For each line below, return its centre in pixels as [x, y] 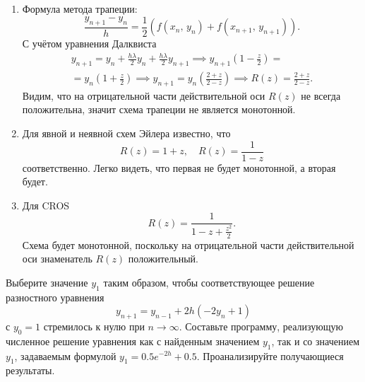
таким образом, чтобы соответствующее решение [209, 282]
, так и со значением [316, 341]
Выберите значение [47, 282]
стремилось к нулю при [94, 326]
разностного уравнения [55, 297]
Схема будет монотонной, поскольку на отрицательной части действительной [188, 244]
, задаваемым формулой [65, 355]
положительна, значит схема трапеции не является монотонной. [159, 109]
